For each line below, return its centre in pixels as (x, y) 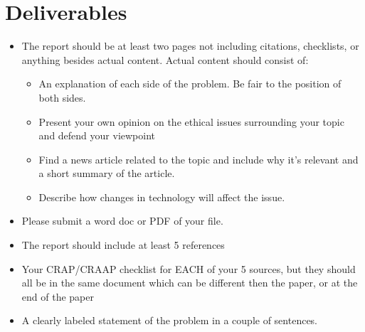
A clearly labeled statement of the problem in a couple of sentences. (170, 320)
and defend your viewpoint (97, 135)
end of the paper (58, 296)
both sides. (62, 97)
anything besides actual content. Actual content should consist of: (165, 59)
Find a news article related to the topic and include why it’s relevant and (199, 159)
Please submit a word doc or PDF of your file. (122, 221)
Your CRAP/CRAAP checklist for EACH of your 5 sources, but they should (189, 268)
